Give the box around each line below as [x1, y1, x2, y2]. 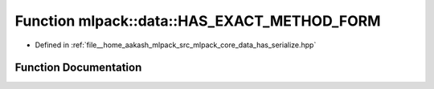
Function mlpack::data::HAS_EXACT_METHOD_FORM [14, 12, 381, 30]
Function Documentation [14, 61, 142, 75]
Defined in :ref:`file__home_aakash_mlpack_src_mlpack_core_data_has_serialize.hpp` [35, 40, 317, 50]
